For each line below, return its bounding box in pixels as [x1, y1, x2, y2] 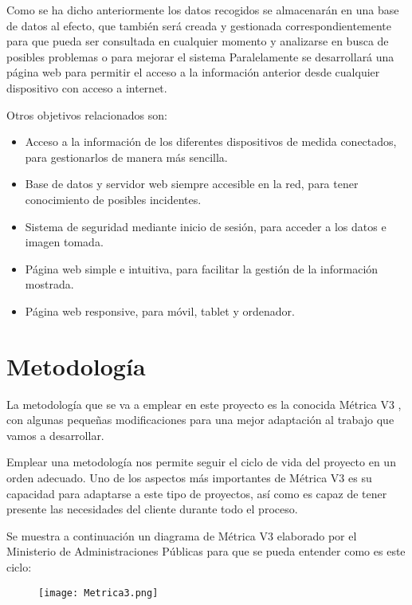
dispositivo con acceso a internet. [6, 79, 167, 96]
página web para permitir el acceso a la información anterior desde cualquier [6, 64, 380, 81]
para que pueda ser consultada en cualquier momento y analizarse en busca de [6, 33, 389, 49]
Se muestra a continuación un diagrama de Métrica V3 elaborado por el [6, 527, 357, 544]
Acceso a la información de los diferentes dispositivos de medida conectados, [25, 133, 397, 150]
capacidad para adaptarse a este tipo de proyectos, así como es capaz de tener [6, 485, 387, 501]
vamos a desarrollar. [6, 426, 104, 443]
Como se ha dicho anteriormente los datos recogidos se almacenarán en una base [6, 2, 399, 18]
